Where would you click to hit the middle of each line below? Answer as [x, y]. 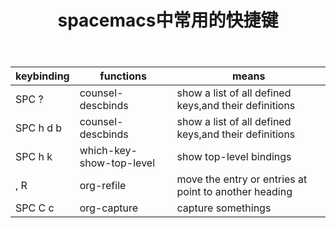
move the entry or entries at [242, 179]
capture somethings [224, 208]
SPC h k [34, 157]
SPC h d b [39, 128]
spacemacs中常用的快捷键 [168, 20]
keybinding [42, 76]
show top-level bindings [234, 157]
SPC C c [35, 208]
